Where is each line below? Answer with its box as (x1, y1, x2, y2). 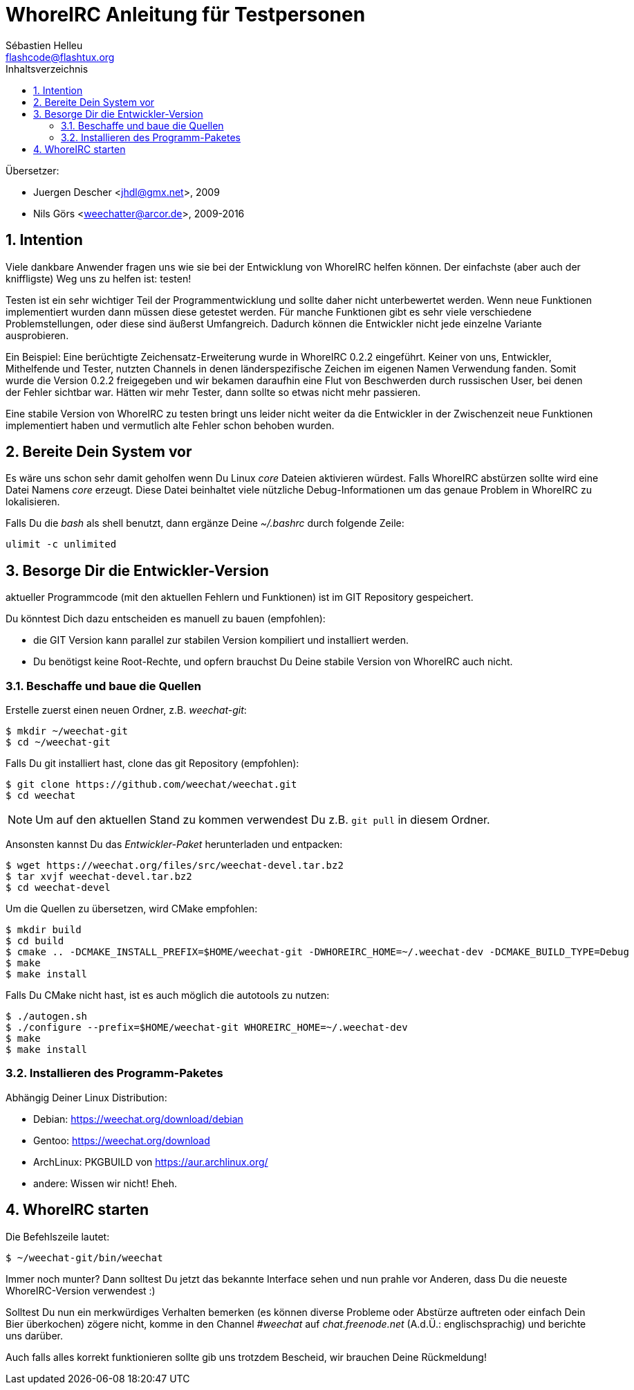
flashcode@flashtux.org (6, 51, 115, 63)
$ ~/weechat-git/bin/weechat (6, 1252, 163, 1263)
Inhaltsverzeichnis (6, 62, 88, 75)
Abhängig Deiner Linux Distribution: (6, 1091, 167, 1103)
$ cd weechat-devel (6, 882, 111, 894)
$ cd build (6, 935, 64, 947)
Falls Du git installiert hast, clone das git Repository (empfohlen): (6, 757, 299, 770)
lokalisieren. (6, 496, 60, 508)
